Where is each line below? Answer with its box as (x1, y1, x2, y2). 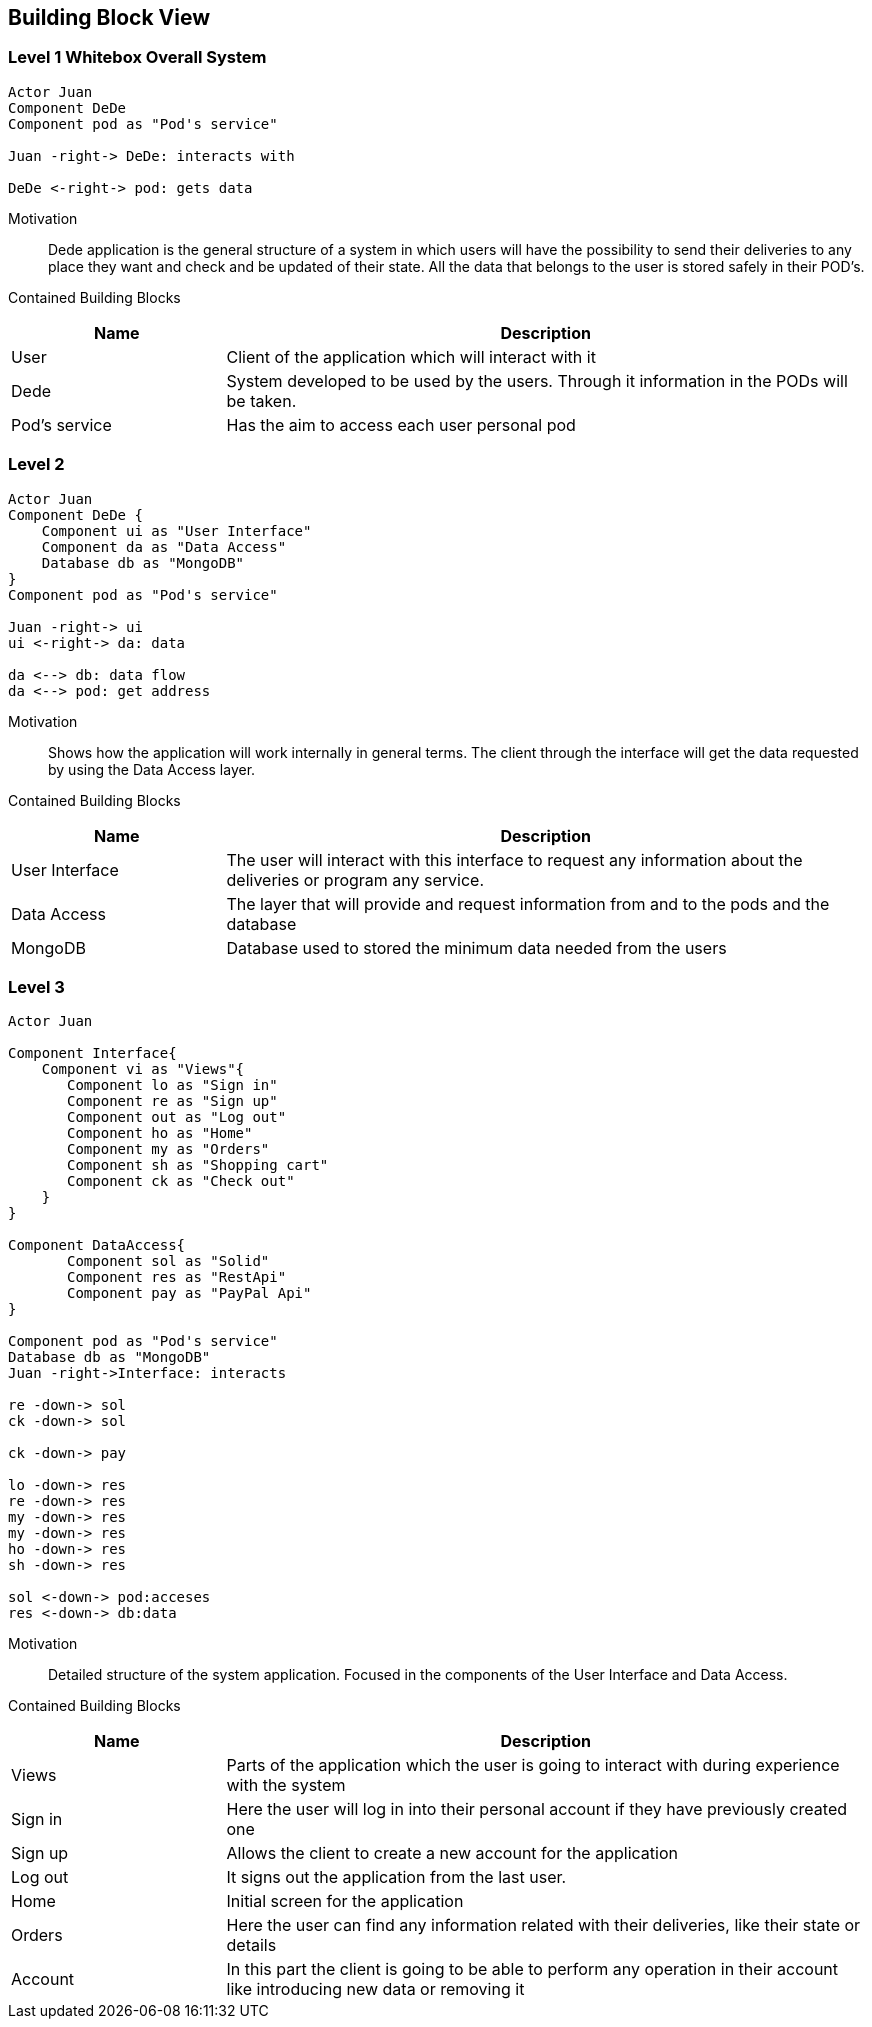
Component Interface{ (8, 1045, 177, 1062)
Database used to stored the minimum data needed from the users (226, 937, 727, 958)
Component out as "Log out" (67, 1109, 287, 1126)
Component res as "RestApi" (67, 1269, 287, 1286)
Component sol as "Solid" (67, 1253, 270, 1270)
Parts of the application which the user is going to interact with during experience (226, 1755, 840, 1776)
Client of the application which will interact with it (226, 346, 596, 367)
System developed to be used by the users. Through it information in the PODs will (226, 370, 848, 391)
